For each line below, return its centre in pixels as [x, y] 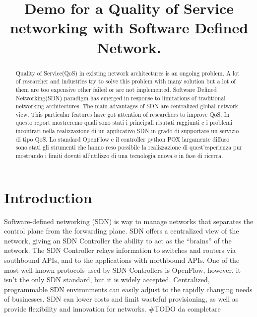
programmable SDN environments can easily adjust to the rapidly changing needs [128, 289]
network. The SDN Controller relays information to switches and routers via [120, 250]
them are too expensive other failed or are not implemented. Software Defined [116, 89]
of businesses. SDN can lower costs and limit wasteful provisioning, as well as [121, 299]
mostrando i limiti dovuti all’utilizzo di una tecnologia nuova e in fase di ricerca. [119, 156]
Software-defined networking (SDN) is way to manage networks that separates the [129, 221]
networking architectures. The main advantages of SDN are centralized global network [127, 106]
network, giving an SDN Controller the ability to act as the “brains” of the [118, 240]
